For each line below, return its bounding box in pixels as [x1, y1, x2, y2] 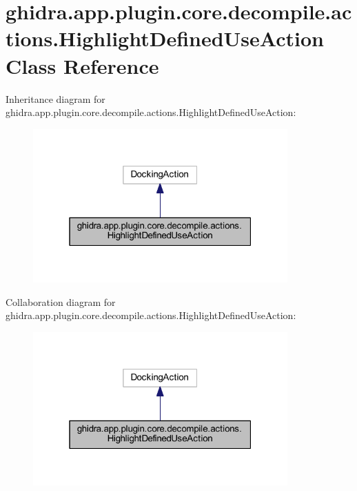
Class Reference [6, 51, 159, 79]
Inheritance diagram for [6, 91, 105, 106]
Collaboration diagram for [6, 294, 116, 309]
